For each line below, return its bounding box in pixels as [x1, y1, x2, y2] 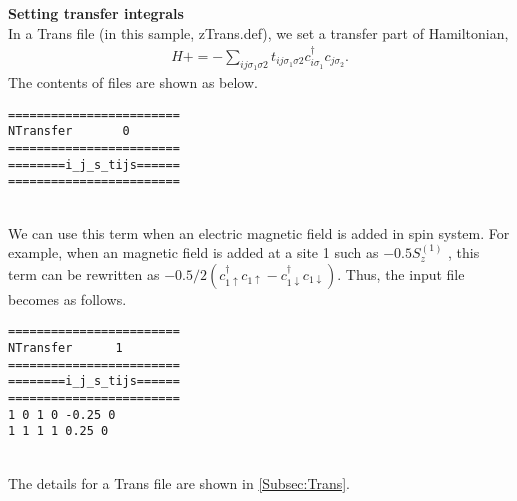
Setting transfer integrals [8, 3, 184, 23]
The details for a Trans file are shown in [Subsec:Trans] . [8, 472, 351, 493]
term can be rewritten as [8, 263, 160, 284]
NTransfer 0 [8, 124, 130, 139]
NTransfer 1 [8, 341, 123, 356]
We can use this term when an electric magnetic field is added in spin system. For [8, 222, 510, 243]
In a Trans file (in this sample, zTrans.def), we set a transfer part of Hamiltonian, [8, 22, 509, 43]
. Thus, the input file [337, 263, 465, 284]
